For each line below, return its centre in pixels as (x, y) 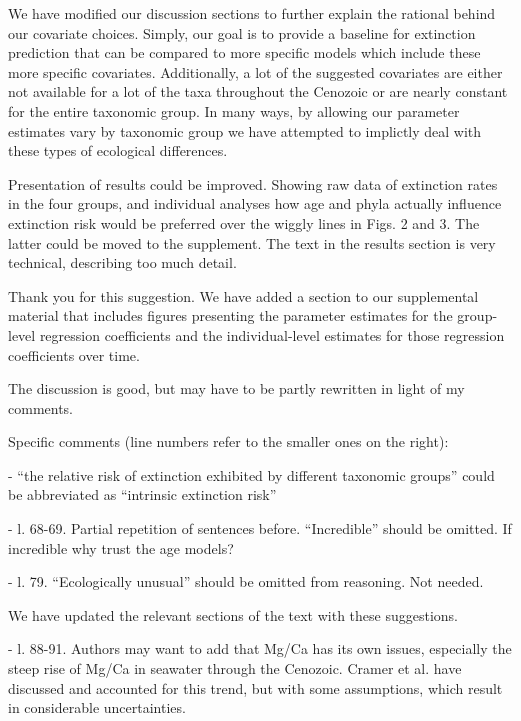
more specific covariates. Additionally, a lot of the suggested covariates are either (255, 71)
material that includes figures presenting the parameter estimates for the (230, 315)
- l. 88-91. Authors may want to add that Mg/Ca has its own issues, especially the (260, 648)
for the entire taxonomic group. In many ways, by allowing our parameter (234, 110)
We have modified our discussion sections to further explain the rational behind (252, 13)
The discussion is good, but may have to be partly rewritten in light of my (236, 388)
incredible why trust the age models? (121, 547)
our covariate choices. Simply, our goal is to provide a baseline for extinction (242, 32)
